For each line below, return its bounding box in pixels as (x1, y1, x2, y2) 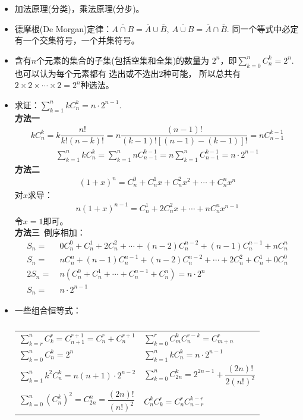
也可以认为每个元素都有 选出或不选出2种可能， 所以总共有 (14, 67, 241, 79)
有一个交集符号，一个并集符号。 (14, 34, 140, 46)
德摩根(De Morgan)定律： (14, 22, 112, 35)
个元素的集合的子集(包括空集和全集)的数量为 (36, 54, 210, 66)
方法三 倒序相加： (14, 226, 86, 239)
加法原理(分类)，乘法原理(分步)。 (14, 2, 144, 14)
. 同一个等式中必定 (226, 22, 299, 35)
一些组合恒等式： (14, 304, 81, 316)
